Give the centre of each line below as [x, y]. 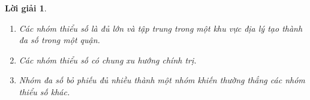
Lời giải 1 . [26, 8]
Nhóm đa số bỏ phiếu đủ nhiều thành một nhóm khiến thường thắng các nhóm [162, 80]
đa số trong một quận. [59, 40]
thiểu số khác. [44, 91]
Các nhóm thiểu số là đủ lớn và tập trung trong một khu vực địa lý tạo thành [161, 28]
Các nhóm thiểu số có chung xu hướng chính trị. [108, 60]
